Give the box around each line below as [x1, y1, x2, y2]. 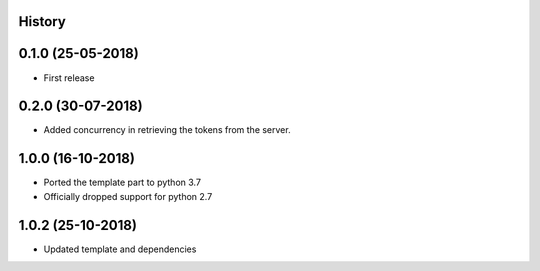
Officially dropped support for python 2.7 [43, 190, 213, 202]
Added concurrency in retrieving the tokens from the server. [43, 124, 291, 136]
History [18, 13, 67, 30]
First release [43, 71, 95, 84]
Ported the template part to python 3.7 [43, 176, 202, 189]
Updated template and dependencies [43, 243, 197, 255]
